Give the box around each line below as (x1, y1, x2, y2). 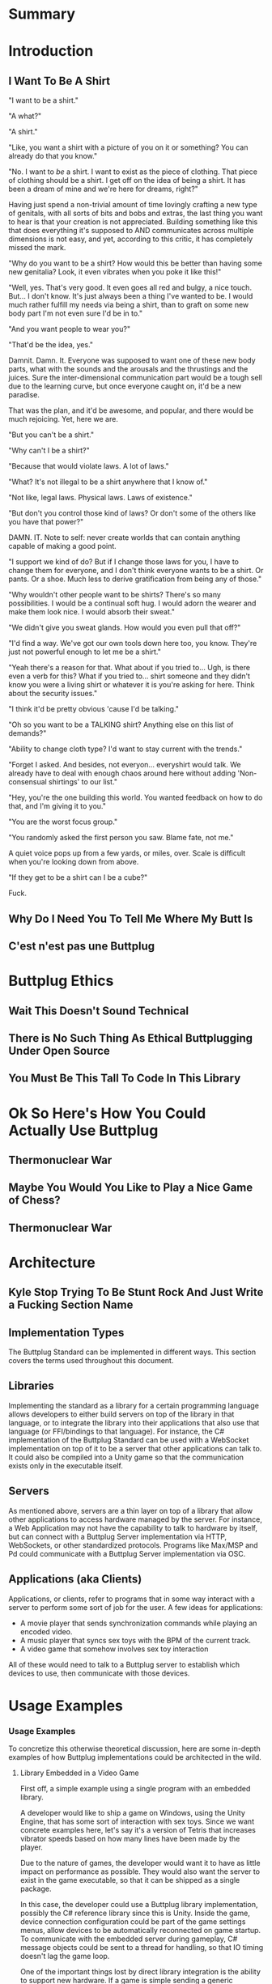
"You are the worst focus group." (8, 817, 118, 826)
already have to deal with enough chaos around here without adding (8, 768, 236, 778)
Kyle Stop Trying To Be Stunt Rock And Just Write (8, 1285, 264, 1299)
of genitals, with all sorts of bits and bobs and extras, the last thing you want (8, 208, 263, 219)
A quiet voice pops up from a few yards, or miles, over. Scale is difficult (8, 848, 246, 858)
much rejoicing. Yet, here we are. (8, 414, 119, 424)
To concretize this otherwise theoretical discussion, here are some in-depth (8, 1744, 261, 1753)
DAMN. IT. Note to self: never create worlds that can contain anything (8, 533, 240, 542)
